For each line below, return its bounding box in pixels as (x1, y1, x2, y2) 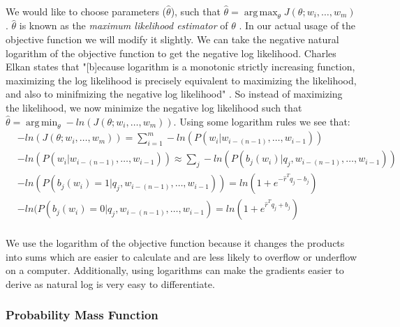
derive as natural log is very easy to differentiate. (6, 276, 215, 291)
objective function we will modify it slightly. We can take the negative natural (6, 31, 339, 46)
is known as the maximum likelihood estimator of (19, 18, 228, 33)
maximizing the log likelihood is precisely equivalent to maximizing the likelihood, (6, 73, 357, 87)
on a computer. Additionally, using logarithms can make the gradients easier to (6, 263, 344, 277)
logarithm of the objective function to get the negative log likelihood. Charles (6, 45, 336, 60)
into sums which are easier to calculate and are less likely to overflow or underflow (6, 249, 357, 264)
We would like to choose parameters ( (6, 3, 167, 18)
